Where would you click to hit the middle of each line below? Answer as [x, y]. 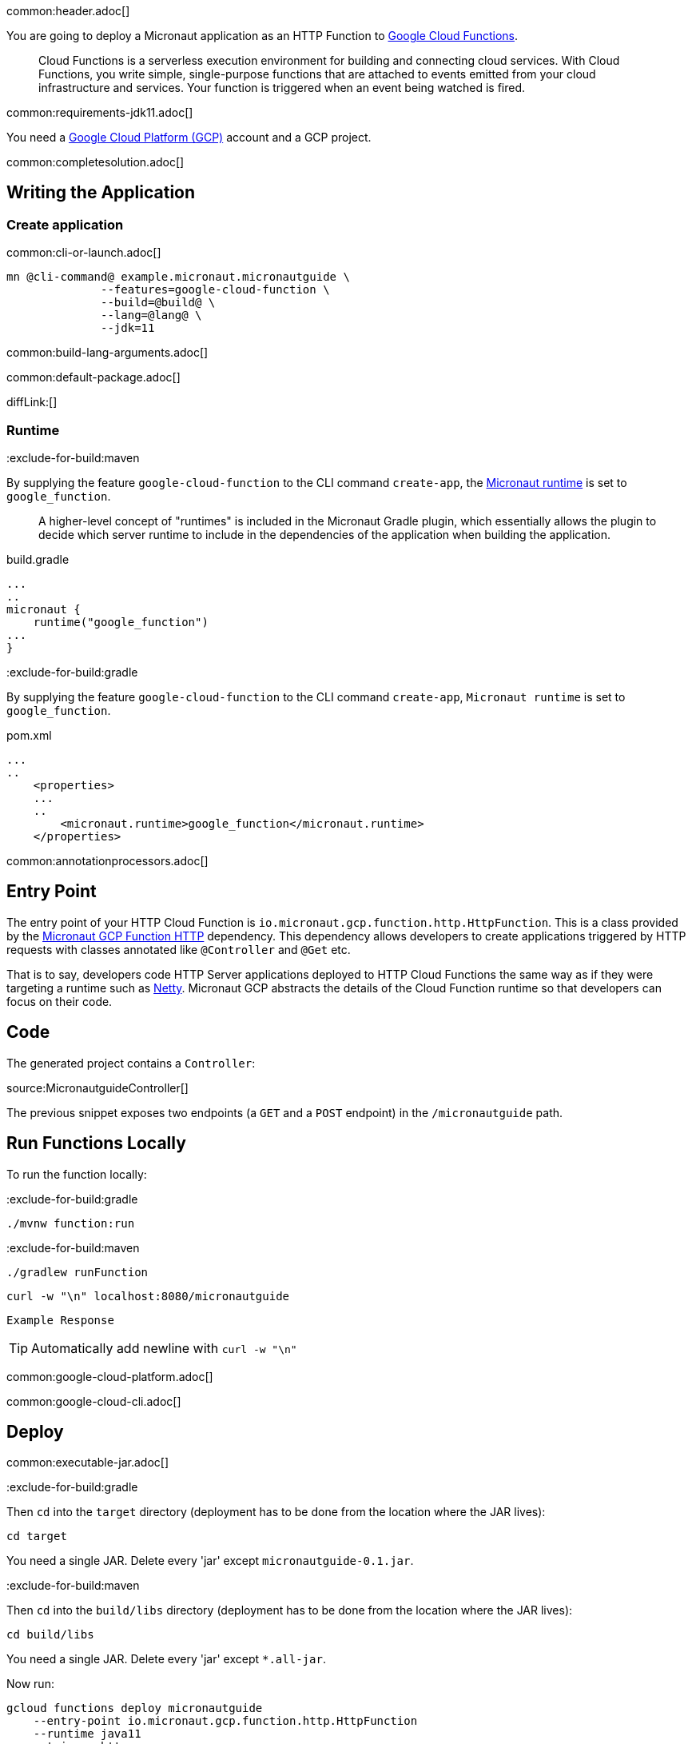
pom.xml [29, 735]
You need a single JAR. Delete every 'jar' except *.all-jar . [166, 1659]
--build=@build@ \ [158, 303]
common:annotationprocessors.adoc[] [107, 860]
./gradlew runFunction [78, 1272]
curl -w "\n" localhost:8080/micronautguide [148, 1296]
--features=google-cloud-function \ [215, 290]
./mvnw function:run [71, 1223]
